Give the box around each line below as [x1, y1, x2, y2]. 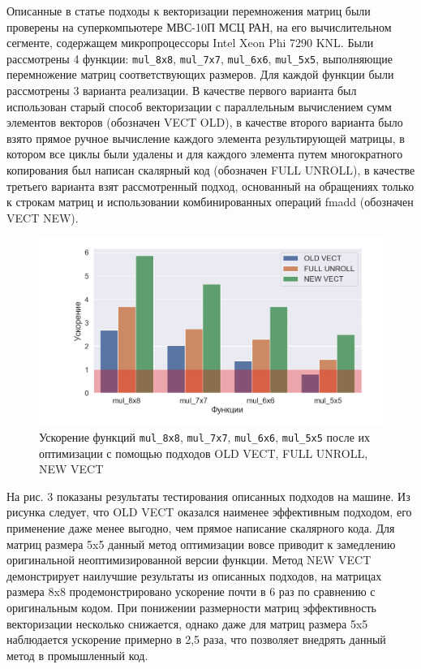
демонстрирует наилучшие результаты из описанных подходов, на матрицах [6, 567, 382, 584]
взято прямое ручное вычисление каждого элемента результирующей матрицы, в [6, 129, 405, 146]
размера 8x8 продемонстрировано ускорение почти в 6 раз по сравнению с [6, 583, 376, 600]
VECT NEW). [6, 209, 79, 226]
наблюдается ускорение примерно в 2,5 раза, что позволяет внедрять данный [6, 631, 386, 648]
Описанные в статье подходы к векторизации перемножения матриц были [6, 2, 371, 19]
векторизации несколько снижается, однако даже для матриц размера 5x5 [6, 615, 368, 632]
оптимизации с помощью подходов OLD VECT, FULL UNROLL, [39, 444, 368, 461]
